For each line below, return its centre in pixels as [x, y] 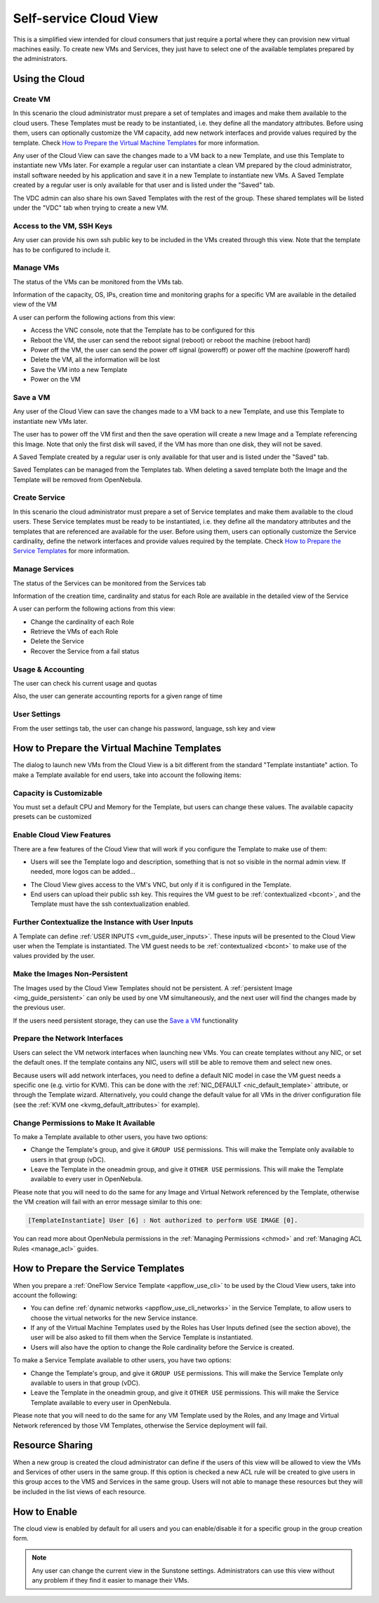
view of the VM [35, 305]
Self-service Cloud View [86, 18]
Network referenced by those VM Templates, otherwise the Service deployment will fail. [140, 1425]
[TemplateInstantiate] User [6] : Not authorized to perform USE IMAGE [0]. [163, 1220]
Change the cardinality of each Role [82, 622]
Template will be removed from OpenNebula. [78, 479]
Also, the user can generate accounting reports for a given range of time [118, 696]
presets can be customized [52, 817]
